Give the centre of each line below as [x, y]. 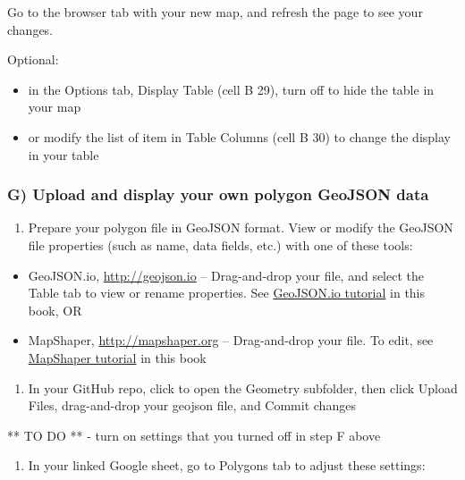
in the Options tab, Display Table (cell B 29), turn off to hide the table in [231, 89]
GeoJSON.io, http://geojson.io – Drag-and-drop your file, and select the [226, 275]
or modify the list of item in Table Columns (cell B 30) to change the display [239, 136]
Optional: [33, 59]
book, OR [55, 310]
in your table [63, 154]
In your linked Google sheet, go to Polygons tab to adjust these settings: [227, 465]
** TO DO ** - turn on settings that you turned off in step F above [194, 435]
